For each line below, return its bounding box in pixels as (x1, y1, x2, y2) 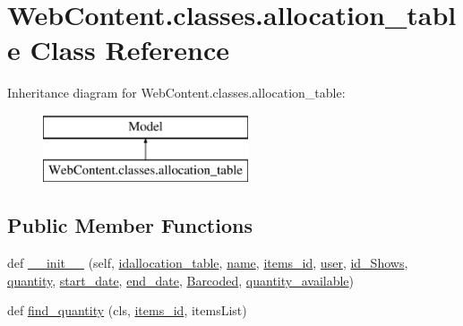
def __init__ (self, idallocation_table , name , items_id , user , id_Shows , (7, 253, 408, 272)
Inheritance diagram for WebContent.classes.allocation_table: (7, 83, 346, 102)
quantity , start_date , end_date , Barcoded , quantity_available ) (7, 270, 355, 289)
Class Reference (30, 31, 229, 68)
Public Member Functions (7, 211, 253, 239)
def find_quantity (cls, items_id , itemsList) (7, 301, 247, 320)
